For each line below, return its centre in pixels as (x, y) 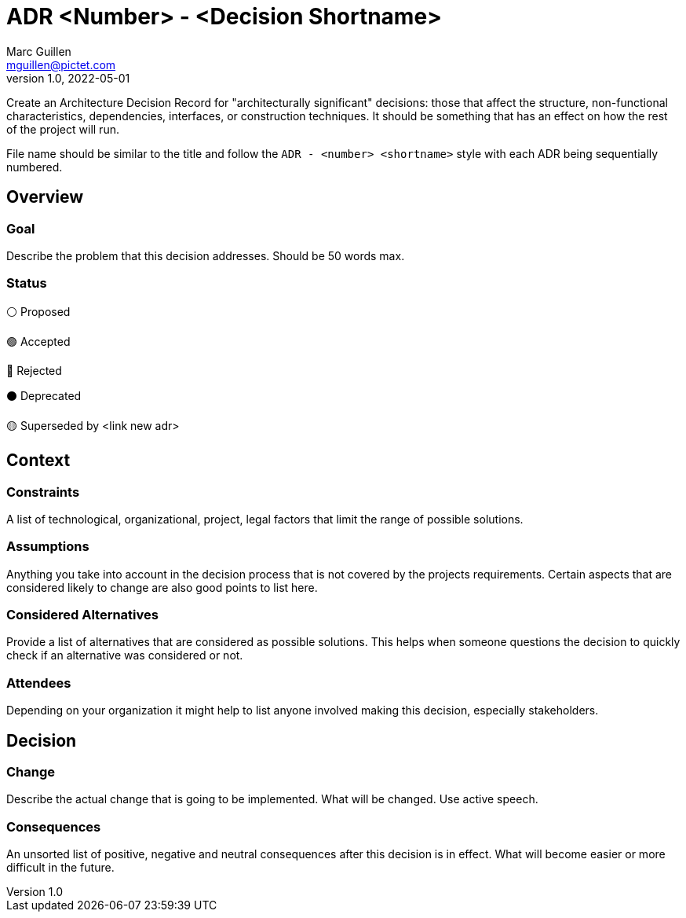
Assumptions (48, 547)
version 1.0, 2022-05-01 (68, 78)
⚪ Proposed (38, 311)
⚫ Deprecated (44, 395)
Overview (45, 197)
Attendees (39, 683)
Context (38, 461)
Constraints (43, 492)
